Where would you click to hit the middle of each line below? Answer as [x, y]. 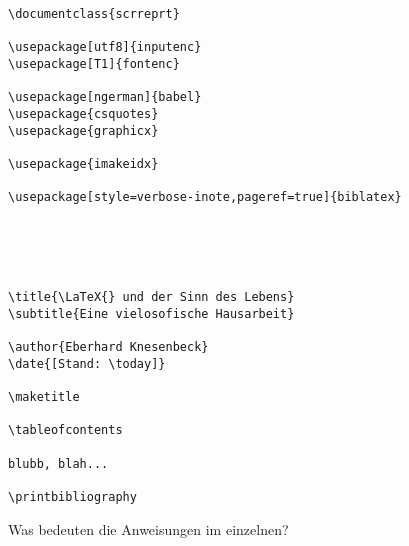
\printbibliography [72, 497]
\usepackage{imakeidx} [83, 163]
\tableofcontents [65, 430]
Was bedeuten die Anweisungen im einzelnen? [148, 528]
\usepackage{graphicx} [83, 130]
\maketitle [44, 397]
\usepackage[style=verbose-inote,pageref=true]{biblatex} [205, 197]
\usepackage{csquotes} [83, 113]
